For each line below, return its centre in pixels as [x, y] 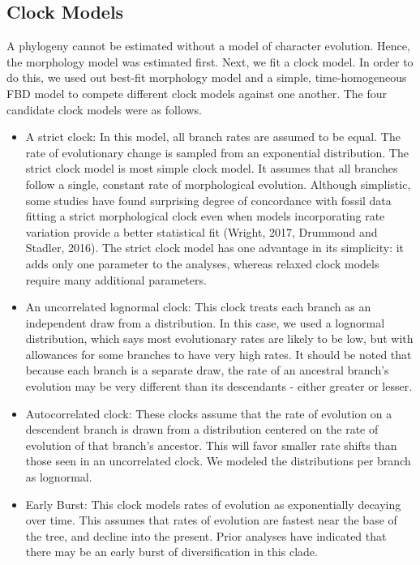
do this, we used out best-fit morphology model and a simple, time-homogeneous [207, 77]
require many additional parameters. [116, 279]
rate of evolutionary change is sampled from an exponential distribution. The [217, 152]
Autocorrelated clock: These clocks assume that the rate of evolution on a [209, 413]
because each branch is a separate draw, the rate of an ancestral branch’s [207, 370]
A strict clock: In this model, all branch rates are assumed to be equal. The [213, 137]
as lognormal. [59, 477]
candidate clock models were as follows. [104, 109]
